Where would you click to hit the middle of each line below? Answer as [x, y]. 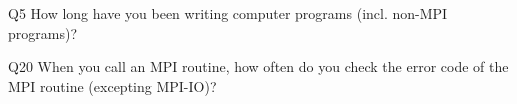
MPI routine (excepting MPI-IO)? [112, 85]
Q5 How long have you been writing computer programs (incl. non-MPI [228, 13]
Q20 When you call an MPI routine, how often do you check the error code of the [258, 66]
